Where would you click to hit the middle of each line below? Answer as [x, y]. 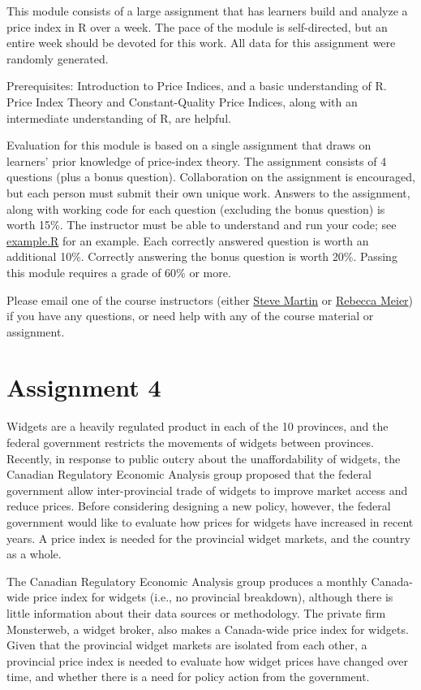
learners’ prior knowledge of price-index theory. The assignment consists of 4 [197, 161]
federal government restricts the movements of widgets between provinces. [190, 442]
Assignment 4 [84, 387]
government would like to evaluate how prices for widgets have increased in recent [210, 521]
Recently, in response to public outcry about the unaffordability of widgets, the [204, 458]
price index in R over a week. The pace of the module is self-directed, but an [197, 26]
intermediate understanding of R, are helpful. [119, 117]
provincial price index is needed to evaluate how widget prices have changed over [207, 660]
